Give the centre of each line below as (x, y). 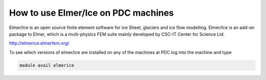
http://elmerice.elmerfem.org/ (39, 43)
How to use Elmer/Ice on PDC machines (92, 13)
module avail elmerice (47, 65)
